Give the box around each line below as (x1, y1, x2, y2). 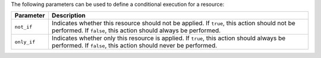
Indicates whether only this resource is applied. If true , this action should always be (51, 34, 286, 42)
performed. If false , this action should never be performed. (51, 42, 218, 50)
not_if (14, 23, 33, 30)
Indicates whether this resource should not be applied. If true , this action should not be (51, 19, 295, 28)
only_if (14, 39, 36, 45)
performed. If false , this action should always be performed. (51, 26, 221, 35)
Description (51, 12, 86, 20)
